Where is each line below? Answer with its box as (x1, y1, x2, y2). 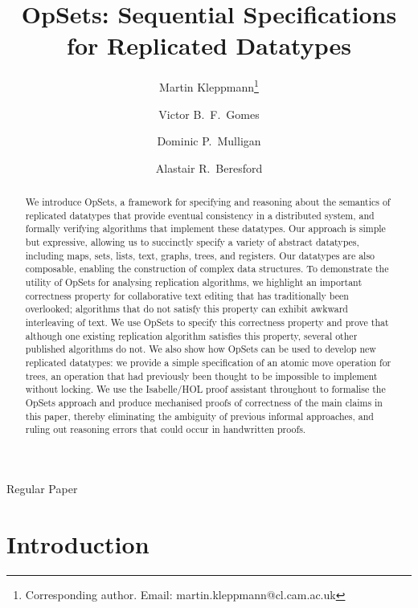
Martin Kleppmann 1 (159, 76, 259, 95)
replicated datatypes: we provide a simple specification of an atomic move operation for (25, 356, 391, 369)
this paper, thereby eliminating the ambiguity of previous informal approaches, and (25, 409, 374, 422)
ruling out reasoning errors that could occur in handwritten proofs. (25, 422, 306, 436)
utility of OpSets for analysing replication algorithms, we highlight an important (25, 275, 363, 289)
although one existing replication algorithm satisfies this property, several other (25, 328, 358, 342)
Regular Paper (6, 479, 78, 496)
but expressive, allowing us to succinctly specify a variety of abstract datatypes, (25, 235, 359, 249)
